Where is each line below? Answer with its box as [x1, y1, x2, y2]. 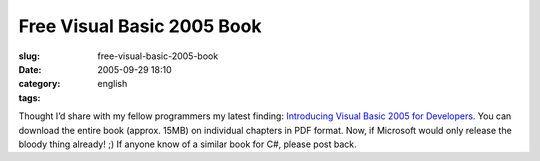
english [97, 78, 128, 90]
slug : [18, 50, 40, 62]
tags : [18, 91, 41, 104]
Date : [18, 63, 42, 75]
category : [18, 78, 61, 90]
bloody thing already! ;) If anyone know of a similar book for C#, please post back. [18, 138, 357, 150]
